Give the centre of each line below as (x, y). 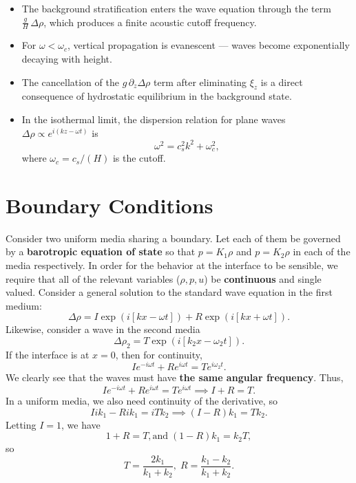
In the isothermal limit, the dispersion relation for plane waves (154, 119)
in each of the (322, 251)
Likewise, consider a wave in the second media (103, 329)
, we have (81, 424)
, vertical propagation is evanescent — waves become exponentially (209, 45)
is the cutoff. (139, 158)
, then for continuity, (159, 354)
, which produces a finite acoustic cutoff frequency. (150, 22)
